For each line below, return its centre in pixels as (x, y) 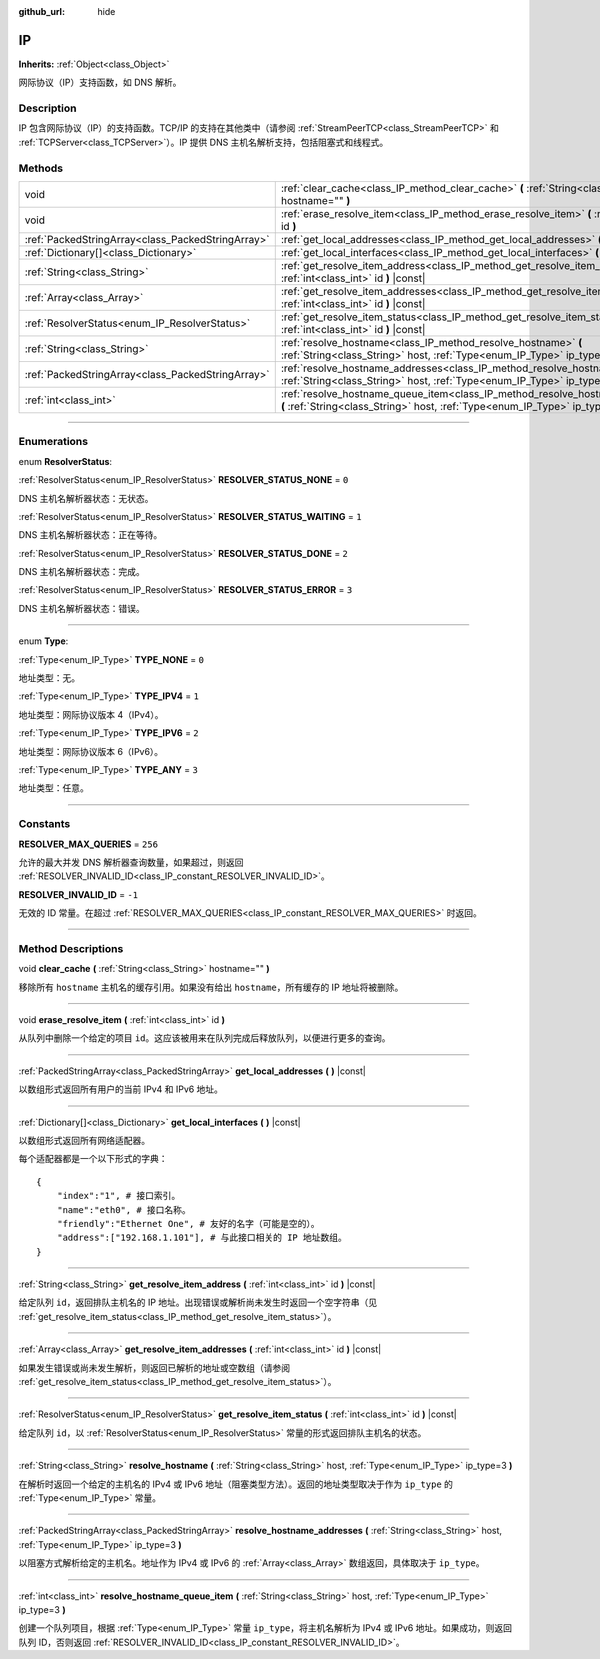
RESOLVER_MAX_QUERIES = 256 (88, 844)
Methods (41, 168)
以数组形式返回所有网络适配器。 (84, 1140)
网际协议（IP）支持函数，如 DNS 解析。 (100, 82)
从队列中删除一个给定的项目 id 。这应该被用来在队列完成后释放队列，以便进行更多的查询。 (204, 1038)
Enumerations (53, 442)
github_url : (41, 11)
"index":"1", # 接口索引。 (118, 1196)
